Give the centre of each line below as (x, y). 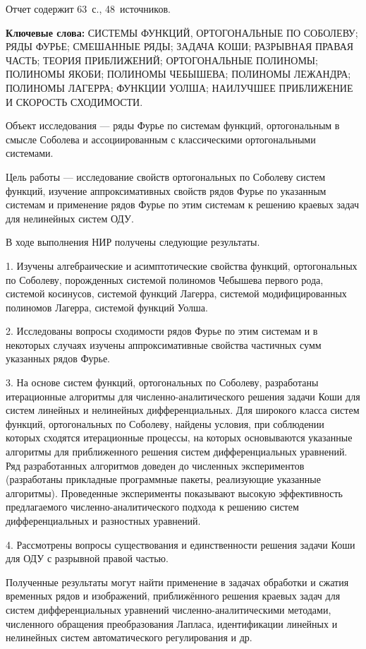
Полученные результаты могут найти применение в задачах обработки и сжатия (177, 582)
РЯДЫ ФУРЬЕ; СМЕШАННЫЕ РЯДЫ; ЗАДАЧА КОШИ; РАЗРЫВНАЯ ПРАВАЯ (180, 46)
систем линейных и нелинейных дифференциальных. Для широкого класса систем (183, 410)
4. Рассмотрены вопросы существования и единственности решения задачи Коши (181, 544)
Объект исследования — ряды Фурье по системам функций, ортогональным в (173, 125)
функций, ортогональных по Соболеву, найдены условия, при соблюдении (165, 423)
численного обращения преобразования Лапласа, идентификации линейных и (172, 623)
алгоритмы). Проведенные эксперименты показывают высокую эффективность (174, 493)
